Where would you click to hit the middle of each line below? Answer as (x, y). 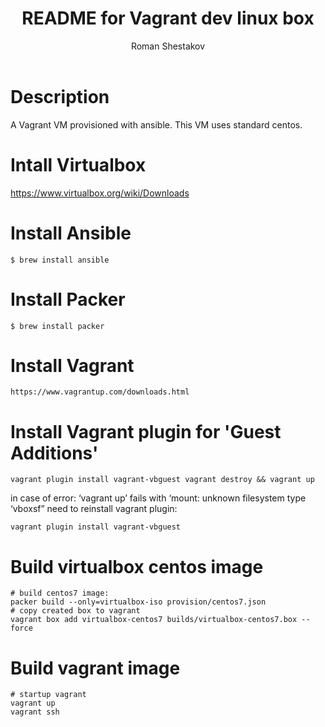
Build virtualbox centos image (137, 566)
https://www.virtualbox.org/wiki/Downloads (100, 193)
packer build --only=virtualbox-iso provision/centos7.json (138, 602)
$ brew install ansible (60, 260)
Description (60, 96)
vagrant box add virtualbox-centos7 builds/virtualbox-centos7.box (154, 620)
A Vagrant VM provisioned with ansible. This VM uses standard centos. (156, 124)
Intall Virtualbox (78, 164)
